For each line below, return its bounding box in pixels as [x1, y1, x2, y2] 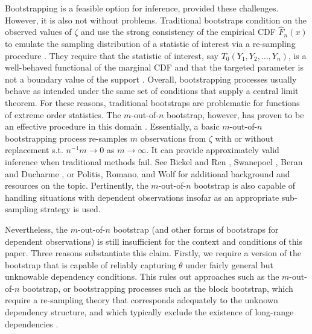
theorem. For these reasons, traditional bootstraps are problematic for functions [5, 96, 300, 109]
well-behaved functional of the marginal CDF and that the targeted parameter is [5, 61, 304, 74]
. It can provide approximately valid [146, 143, 279, 156]
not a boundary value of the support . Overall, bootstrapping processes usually [5, 72, 297, 85]
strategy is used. [40, 203, 101, 215]
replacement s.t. [5, 143, 63, 156]
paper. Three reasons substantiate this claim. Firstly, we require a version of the [5, 247, 301, 259]
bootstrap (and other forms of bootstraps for [113, 222, 279, 235]
